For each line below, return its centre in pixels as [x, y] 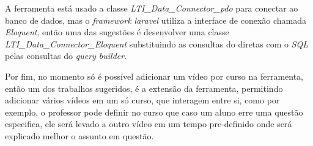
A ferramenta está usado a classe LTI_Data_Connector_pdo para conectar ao [152, 8]
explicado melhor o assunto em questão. [79, 135]
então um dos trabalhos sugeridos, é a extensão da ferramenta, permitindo [144, 88]
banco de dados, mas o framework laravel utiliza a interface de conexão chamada [156, 20]
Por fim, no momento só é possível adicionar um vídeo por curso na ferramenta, [154, 76]
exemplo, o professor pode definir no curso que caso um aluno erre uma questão [154, 112]
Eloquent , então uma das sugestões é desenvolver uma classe [117, 32]
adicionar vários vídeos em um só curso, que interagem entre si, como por [142, 100]
